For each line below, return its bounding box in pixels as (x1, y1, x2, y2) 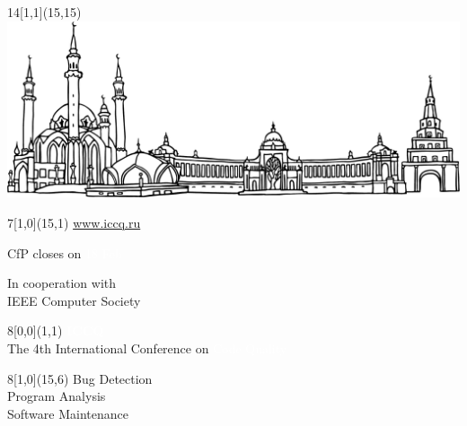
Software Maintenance (7, 404, 128, 422)
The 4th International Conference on (7, 339, 209, 358)
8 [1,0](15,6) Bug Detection (7, 369, 153, 387)
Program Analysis (7, 387, 106, 405)
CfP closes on (7, 243, 82, 262)
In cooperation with (7, 274, 117, 292)
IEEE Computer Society (7, 291, 141, 309)
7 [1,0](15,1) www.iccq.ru (7, 213, 141, 232)
